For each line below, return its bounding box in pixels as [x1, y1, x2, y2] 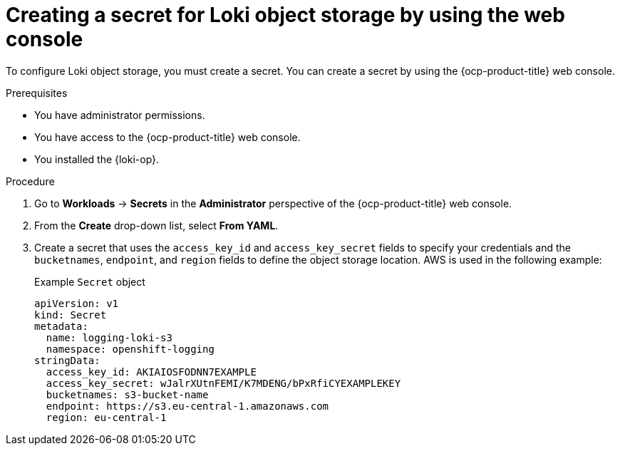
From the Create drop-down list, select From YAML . [34, 219, 279, 232]
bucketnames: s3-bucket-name [46, 388, 209, 400]
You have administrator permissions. [34, 108, 205, 121]
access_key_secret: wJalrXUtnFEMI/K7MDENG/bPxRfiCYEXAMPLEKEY [46, 377, 401, 389]
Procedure [6, 175, 55, 187]
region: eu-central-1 [46, 411, 167, 423]
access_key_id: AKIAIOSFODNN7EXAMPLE [46, 366, 257, 378]
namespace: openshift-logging [46, 343, 215, 355]
